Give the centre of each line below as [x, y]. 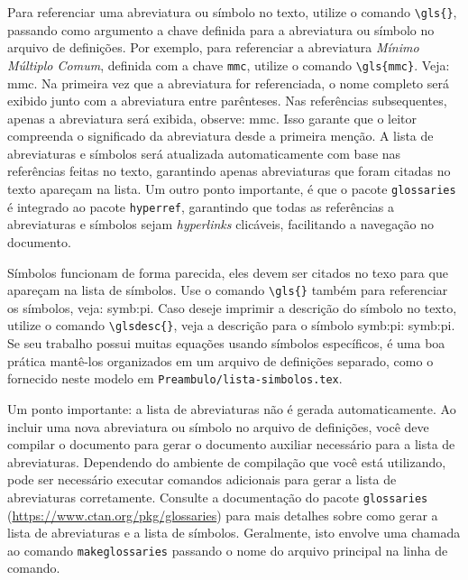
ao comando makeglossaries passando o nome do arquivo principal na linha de [228, 550]
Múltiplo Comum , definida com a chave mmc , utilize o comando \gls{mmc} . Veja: [229, 64]
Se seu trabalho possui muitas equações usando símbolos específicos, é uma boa [226, 343]
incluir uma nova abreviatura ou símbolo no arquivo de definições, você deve [218, 426]
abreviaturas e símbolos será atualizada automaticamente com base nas [204, 153]
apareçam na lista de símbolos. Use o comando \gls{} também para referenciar [228, 290]
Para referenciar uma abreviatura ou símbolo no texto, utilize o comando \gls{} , [232, 12]
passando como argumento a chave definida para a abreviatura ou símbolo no [221, 29]
